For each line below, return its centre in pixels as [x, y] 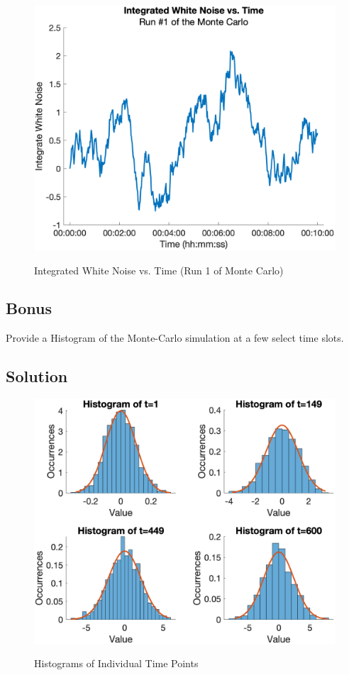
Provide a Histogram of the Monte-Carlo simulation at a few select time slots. [175, 338]
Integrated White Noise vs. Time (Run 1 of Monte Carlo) [159, 270]
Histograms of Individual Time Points [116, 663]
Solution [37, 376]
